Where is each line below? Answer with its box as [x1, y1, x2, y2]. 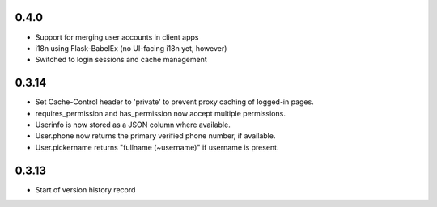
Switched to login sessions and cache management [35, 55, 207, 65]
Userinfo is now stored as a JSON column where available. [35, 120, 231, 129]
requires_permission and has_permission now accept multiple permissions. [35, 108, 286, 118]
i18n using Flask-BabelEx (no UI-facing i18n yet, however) [35, 43, 227, 53]
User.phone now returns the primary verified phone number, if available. [35, 131, 276, 141]
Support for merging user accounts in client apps [35, 32, 199, 42]
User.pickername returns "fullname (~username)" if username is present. [35, 142, 279, 152]
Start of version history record [35, 184, 136, 194]
